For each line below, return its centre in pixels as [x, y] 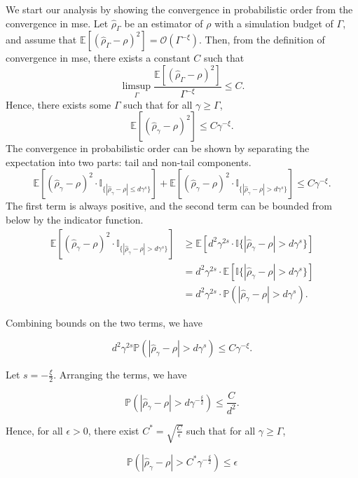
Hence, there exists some [58, 104]
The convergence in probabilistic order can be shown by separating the [158, 148]
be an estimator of [164, 23]
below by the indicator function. [75, 220]
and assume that [41, 40]
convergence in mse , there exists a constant [98, 58]
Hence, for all [34, 430]
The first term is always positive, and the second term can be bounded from [169, 206]
